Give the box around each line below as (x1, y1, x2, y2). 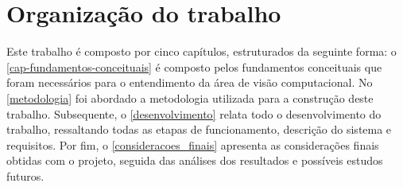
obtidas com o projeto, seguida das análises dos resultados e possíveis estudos (6, 152, 383, 169)
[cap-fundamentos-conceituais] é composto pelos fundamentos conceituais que (6, 58, 382, 75)
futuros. (6, 167, 45, 184)
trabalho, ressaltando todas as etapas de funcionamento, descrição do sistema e (6, 121, 392, 138)
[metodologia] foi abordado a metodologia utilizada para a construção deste (6, 89, 374, 106)
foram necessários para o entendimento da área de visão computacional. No (6, 74, 373, 91)
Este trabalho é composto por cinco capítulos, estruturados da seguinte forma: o (6, 43, 397, 60)
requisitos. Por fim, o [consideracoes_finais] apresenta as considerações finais (6, 136, 379, 153)
